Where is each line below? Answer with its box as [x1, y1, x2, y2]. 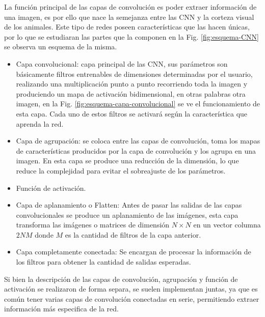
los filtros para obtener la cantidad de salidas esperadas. [16, 256, 191, 267]
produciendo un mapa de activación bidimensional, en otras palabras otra [16, 88, 246, 99]
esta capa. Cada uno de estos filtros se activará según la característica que [16, 108, 248, 119]
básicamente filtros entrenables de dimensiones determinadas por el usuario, [16, 68, 253, 79]
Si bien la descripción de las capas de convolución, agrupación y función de [4, 273, 238, 284]
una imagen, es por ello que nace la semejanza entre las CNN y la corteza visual [4, 11, 254, 22]
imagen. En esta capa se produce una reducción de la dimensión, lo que [16, 155, 239, 166]
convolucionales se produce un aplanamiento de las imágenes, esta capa [16, 209, 238, 220]
